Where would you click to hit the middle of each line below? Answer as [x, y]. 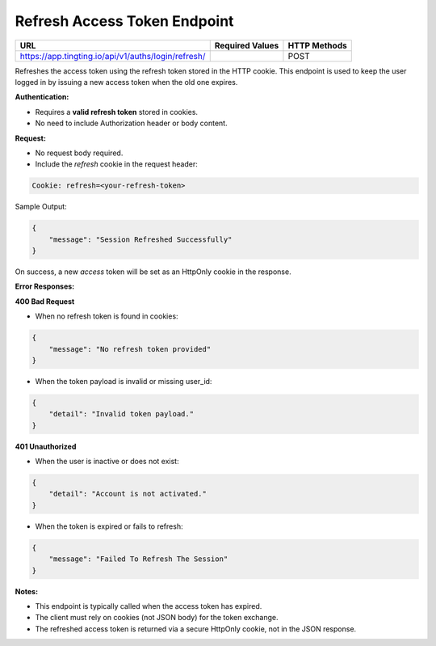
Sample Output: [41, 207]
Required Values [247, 45]
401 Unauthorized [46, 446]
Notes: [27, 591]
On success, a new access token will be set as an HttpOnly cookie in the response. [153, 272]
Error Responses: [45, 286]
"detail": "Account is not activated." [128, 494]
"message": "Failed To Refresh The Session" [138, 559]
